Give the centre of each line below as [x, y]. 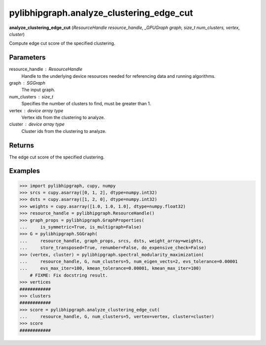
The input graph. [38, 90]
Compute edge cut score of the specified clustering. [62, 43]
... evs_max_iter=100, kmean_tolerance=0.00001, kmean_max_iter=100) [110, 268]
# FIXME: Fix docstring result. [69, 275]
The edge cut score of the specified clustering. [57, 157]
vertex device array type [36, 110]
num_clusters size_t [31, 96]
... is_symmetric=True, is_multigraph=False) [81, 227]
